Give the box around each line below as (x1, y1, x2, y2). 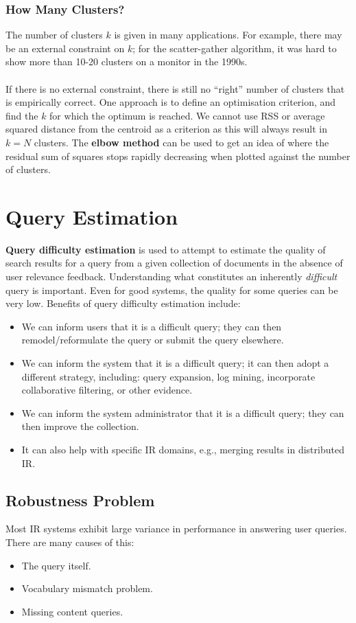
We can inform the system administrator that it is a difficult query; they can (21, 405, 344, 420)
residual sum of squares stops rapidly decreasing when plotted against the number (5, 148, 351, 163)
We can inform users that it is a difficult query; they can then (21, 319, 282, 333)
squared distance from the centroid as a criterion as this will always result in (5, 122, 327, 136)
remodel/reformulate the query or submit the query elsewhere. (21, 332, 284, 347)
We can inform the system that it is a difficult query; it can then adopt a (21, 356, 329, 370)
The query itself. (21, 558, 91, 572)
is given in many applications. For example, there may (114, 27, 342, 42)
